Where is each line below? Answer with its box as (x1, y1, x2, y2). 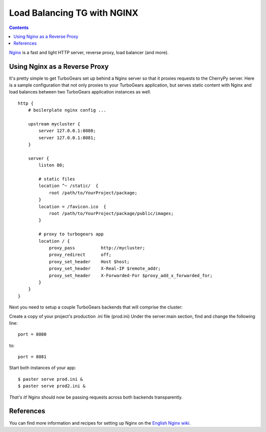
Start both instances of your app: (9, 365, 76, 371)
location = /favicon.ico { (38, 204, 106, 209)
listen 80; (38, 162, 65, 168)
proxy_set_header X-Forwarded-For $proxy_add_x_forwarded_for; (49, 273, 213, 278)
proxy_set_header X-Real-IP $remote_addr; (49, 266, 161, 272)
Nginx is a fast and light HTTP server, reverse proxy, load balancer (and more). (9, 49, 169, 55)
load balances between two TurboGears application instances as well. (9, 89, 151, 95)
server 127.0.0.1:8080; (38, 128, 96, 134)
